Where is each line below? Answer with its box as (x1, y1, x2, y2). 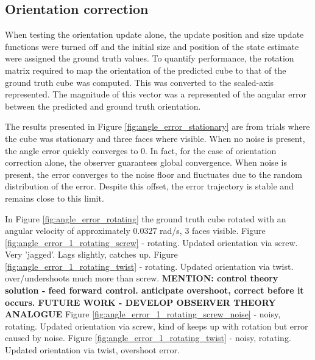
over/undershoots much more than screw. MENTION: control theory (5, 272, 278, 284)
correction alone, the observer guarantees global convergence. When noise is (5, 156, 287, 169)
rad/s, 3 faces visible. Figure (160, 224, 266, 237)
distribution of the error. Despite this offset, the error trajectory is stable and (5, 180, 294, 192)
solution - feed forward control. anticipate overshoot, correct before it (5, 284, 304, 297)
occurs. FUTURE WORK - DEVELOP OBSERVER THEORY (5, 295, 276, 308)
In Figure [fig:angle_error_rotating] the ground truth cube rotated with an (5, 212, 286, 225)
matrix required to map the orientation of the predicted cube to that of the (5, 63, 286, 76)
